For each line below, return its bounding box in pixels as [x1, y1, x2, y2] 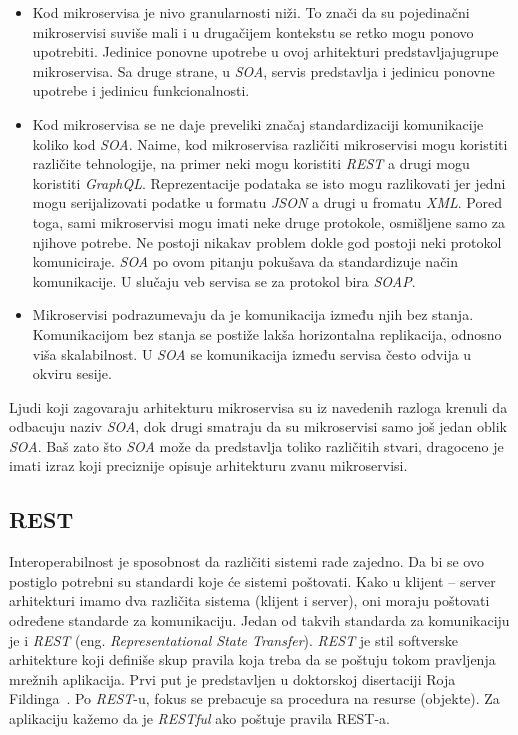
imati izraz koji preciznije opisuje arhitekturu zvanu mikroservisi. [9, 455, 408, 476]
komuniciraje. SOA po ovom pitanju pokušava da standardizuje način [32, 251, 459, 272]
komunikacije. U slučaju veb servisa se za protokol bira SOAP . [32, 270, 416, 291]
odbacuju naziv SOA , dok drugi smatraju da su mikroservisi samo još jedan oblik [9, 416, 507, 437]
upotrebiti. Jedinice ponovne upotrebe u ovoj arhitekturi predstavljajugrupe [32, 41, 499, 62]
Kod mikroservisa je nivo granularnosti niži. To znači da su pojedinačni [32, 2, 470, 22]
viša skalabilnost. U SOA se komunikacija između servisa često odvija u [32, 343, 472, 364]
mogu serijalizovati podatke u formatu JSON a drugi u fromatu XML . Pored [32, 192, 502, 213]
